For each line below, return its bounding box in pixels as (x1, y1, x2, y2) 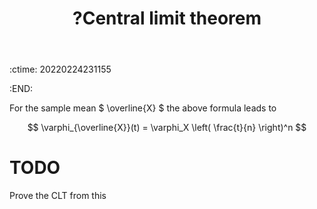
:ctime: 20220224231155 (9, 63, 112, 76)
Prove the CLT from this (9, 190, 107, 202)
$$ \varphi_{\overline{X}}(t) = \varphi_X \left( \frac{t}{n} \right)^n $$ (27, 122, 307, 134)
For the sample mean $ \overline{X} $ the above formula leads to (9, 102, 277, 114)
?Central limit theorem (72, 7, 262, 30)
